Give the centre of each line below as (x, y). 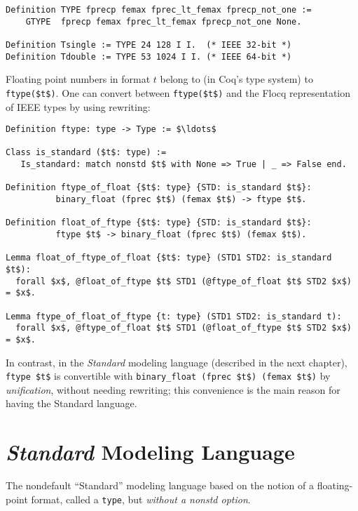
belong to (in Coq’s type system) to (236, 79)
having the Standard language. (71, 403)
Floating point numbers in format (78, 79)
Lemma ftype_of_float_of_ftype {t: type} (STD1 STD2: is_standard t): (174, 316)
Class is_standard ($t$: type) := (86, 153)
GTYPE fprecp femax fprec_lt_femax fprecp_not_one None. (164, 21)
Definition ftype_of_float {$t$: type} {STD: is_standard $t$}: (159, 188)
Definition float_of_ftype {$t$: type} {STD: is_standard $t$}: (159, 223)
